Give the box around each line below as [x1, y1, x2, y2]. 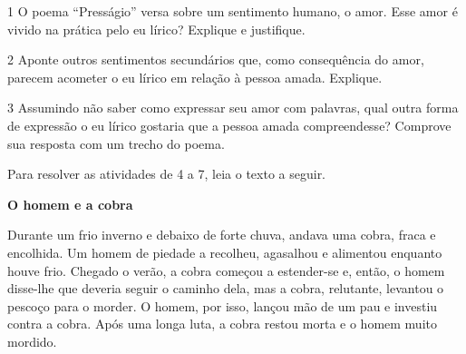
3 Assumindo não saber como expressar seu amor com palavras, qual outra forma [7, 98, 459, 117]
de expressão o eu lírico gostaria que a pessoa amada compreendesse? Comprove [7, 115, 451, 134]
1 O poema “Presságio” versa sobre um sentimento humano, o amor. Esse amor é [7, 2, 458, 20]
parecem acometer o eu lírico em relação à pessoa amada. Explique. [7, 67, 383, 86]
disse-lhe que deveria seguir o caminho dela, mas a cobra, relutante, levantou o [7, 279, 444, 298]
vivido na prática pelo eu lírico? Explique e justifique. [7, 19, 306, 38]
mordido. [7, 331, 57, 350]
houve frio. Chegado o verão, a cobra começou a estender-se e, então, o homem [7, 261, 445, 280]
